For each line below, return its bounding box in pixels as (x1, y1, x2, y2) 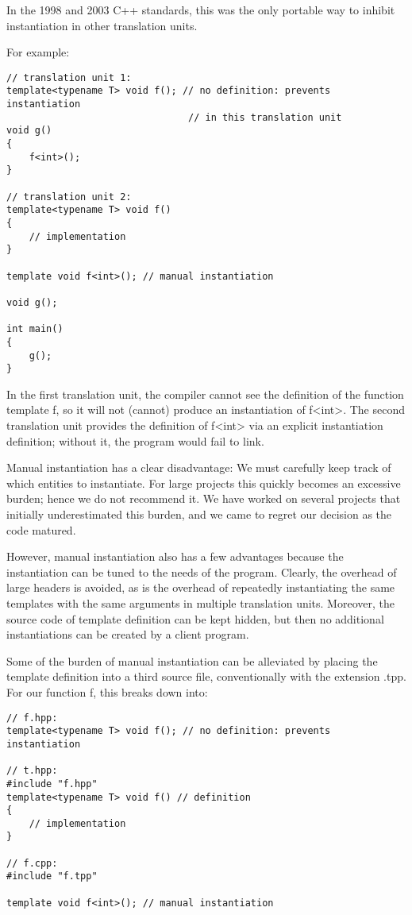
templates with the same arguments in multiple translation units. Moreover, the (6, 595, 395, 611)
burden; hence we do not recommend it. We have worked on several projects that (6, 490, 401, 507)
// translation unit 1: (6, 71, 132, 83)
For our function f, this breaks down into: (6, 683, 208, 700)
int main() (6, 323, 64, 335)
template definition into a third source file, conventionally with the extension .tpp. (6, 668, 406, 685)
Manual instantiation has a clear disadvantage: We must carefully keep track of (6, 459, 391, 476)
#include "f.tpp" (6, 871, 98, 882)
